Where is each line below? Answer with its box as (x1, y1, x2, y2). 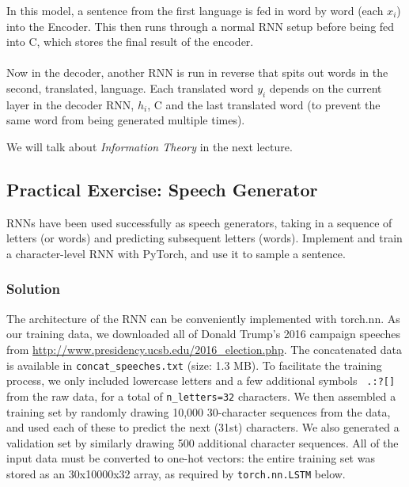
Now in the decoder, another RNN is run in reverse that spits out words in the (6, 64, 388, 81)
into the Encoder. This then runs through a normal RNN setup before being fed (6, 17, 395, 34)
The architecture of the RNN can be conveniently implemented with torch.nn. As (6, 310, 400, 326)
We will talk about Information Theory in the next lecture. (6, 138, 293, 154)
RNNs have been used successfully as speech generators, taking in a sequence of (6, 214, 392, 230)
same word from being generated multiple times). (6, 112, 245, 128)
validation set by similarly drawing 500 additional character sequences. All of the (6, 434, 399, 451)
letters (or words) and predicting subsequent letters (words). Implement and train (6, 230, 403, 246)
